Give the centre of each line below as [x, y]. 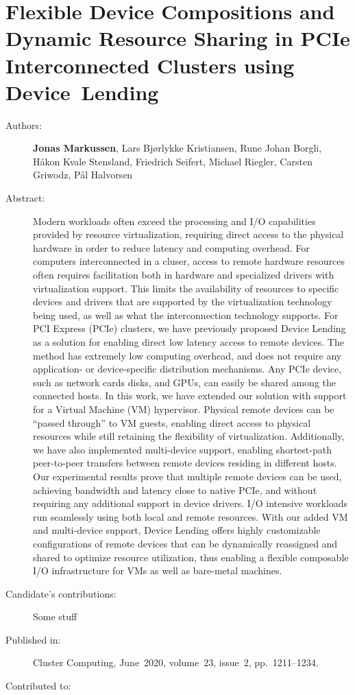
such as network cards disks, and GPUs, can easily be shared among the [184, 382]
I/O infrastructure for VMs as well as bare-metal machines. [158, 570]
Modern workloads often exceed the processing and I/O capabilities [174, 221]
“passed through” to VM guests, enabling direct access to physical [172, 422]
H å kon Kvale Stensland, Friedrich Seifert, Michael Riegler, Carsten [173, 161]
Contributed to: [38, 686]
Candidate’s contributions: [61, 593]
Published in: [33, 639]
